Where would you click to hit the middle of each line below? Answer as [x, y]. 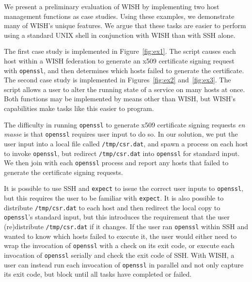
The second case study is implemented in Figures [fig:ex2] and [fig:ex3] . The [118, 80]
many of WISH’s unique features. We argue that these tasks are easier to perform [125, 25]
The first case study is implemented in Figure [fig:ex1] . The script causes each [120, 51]
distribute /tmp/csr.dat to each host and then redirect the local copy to [112, 207]
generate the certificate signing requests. [63, 172]
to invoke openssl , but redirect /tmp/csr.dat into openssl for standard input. [122, 153]
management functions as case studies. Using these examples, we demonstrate [119, 16]
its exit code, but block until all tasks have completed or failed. [98, 274]
